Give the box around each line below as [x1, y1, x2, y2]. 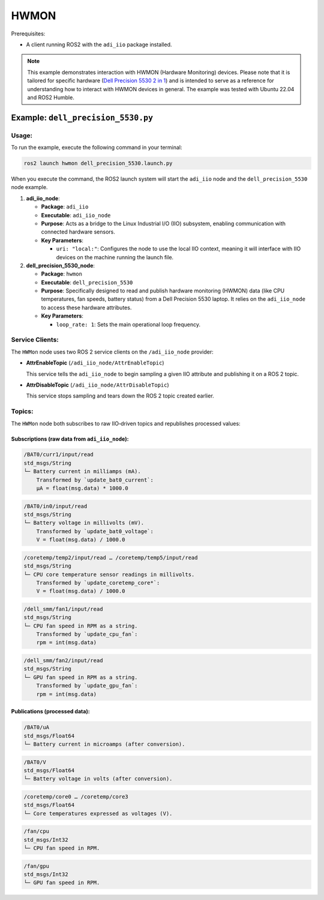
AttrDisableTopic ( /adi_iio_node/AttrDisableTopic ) [26, 381, 169, 388]
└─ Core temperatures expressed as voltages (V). [23, 810, 173, 817]
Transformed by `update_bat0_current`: [36, 476, 154, 483]
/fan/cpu [23, 828, 50, 835]
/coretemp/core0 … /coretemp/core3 [23, 793, 128, 800]
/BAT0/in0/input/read [23, 503, 88, 510]
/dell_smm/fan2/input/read [23, 657, 103, 664]
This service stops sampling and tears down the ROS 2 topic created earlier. [26, 392, 214, 399]
